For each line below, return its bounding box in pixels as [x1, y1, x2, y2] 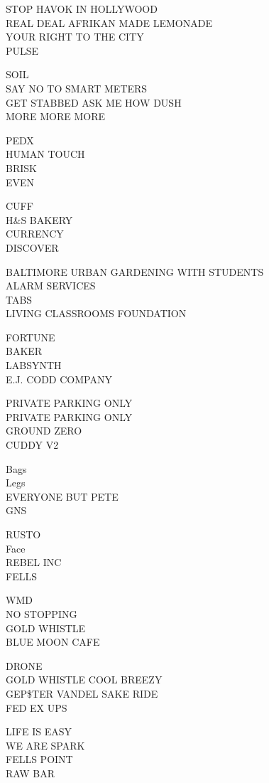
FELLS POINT [6, 752, 73, 767]
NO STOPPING [6, 606, 77, 621]
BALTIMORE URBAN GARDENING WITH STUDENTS [6, 264, 264, 279]
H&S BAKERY [6, 212, 73, 227]
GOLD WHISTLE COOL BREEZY [6, 672, 163, 687]
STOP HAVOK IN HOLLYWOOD [6, 1, 158, 16]
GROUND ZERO [6, 423, 82, 438]
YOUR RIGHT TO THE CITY [6, 29, 144, 44]
